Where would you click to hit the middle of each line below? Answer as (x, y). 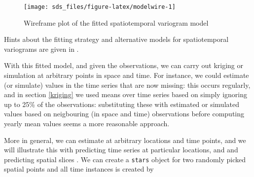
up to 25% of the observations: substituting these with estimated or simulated (122, 104)
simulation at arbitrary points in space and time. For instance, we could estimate (127, 75)
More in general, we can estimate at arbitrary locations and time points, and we (125, 140)
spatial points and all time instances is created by (79, 169)
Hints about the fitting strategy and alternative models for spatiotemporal (116, 39)
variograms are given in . (41, 49)
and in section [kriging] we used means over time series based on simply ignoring (126, 94)
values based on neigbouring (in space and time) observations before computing (124, 114)
